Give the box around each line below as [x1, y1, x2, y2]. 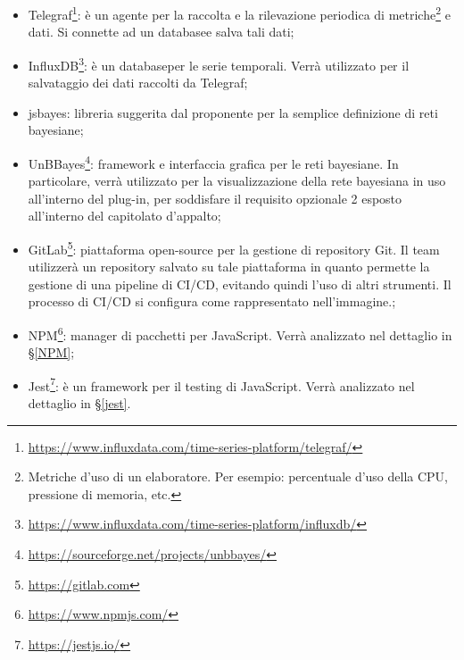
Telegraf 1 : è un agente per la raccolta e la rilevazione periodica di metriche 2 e [28, 3, 451, 23]
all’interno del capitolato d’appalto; [28, 206, 221, 225]
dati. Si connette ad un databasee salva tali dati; [28, 22, 294, 41]
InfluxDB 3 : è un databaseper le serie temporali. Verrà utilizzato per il [28, 53, 410, 74]
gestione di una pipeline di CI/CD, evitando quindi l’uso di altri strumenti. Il [28, 274, 452, 293]
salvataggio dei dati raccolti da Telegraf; [28, 73, 248, 92]
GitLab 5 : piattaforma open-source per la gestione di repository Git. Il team [28, 237, 440, 258]
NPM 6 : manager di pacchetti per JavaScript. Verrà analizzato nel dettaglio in [28, 322, 452, 344]
